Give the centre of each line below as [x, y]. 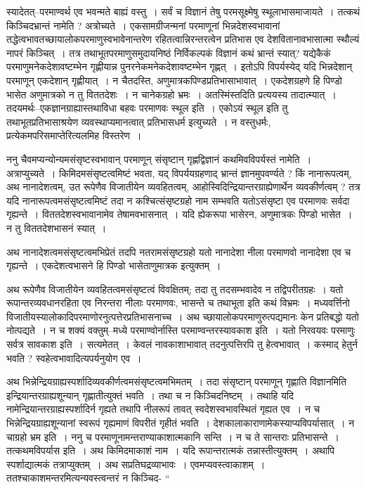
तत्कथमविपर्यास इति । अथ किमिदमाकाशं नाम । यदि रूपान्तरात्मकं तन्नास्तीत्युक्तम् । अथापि [170, 450]
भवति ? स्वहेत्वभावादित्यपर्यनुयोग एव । [74, 358]
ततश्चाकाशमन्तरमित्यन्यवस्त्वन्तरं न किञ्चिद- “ [88, 478]
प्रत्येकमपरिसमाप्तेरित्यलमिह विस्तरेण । [74, 135]
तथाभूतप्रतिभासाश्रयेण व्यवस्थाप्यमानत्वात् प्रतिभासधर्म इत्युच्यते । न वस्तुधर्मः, [139, 121]
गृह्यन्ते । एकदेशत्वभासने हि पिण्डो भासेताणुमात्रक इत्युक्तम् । [114, 265]
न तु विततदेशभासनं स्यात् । [57, 227]
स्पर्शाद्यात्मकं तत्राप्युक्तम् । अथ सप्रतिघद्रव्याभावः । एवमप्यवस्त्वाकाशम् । [136, 464]
